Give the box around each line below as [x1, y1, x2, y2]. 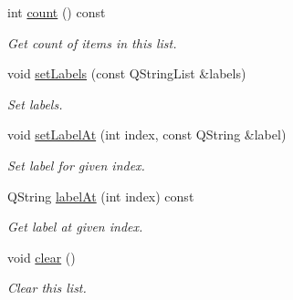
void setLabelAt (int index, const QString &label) [7, 125, 287, 144]
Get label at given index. [7, 217, 143, 236]
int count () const [7, 3, 106, 21]
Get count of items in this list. [7, 33, 177, 52]
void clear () [7, 247, 76, 266]
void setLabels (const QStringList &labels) [7, 64, 246, 83]
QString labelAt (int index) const [7, 186, 194, 205]
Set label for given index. [7, 155, 145, 174]
